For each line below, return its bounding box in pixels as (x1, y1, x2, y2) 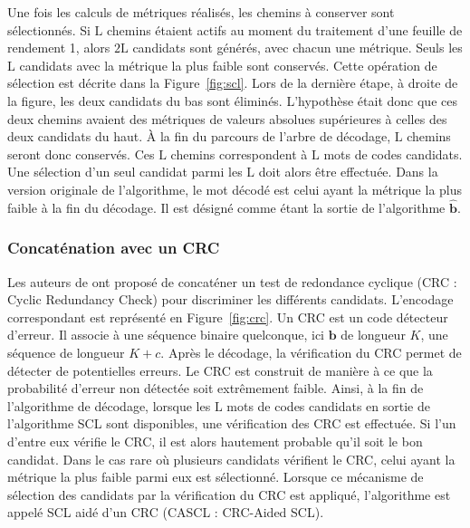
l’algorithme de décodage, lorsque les (7, 396, 211, 415)
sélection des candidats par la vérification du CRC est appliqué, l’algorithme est (7, 485, 451, 504)
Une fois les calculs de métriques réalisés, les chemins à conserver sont (7, 3, 395, 21)
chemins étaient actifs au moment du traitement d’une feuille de (107, 20, 463, 39)
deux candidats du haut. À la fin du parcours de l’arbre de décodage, (7, 127, 391, 146)
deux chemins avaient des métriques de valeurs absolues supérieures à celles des (7, 109, 447, 128)
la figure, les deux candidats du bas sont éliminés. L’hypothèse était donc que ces (7, 91, 457, 110)
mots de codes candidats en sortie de (226, 396, 431, 415)
